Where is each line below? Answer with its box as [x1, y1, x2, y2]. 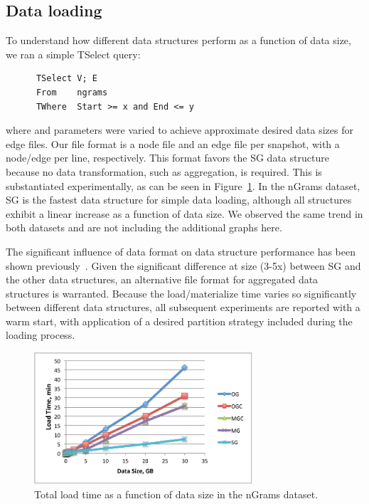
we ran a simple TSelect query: [6, 46, 141, 61]
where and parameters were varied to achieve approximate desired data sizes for [6, 122, 354, 137]
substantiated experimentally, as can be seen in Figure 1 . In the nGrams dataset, [6, 178, 360, 193]
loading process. [6, 327, 75, 342]
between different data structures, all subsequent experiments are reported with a [6, 300, 360, 315]
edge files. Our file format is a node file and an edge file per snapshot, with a [6, 136, 340, 151]
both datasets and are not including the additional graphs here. [6, 220, 282, 235]
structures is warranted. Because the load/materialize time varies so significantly [6, 285, 357, 300]
